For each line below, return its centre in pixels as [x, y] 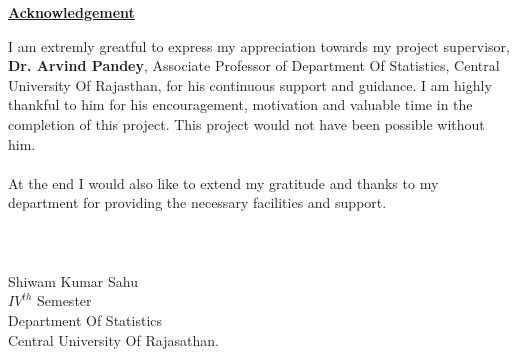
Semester [64, 300]
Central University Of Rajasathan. [113, 339]
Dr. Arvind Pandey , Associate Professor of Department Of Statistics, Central [254, 65]
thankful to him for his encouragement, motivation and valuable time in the [240, 104]
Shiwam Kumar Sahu [73, 280]
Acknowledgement [71, 12]
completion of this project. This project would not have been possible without [246, 123]
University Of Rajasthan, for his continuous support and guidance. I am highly [250, 84]
